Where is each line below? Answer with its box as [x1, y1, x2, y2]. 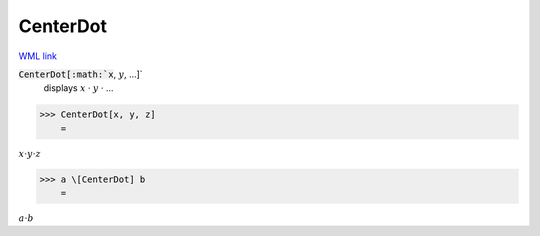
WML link [18, 50, 58, 62]
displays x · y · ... [43, 82, 114, 94]
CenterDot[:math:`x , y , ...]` [18, 68, 144, 80]
